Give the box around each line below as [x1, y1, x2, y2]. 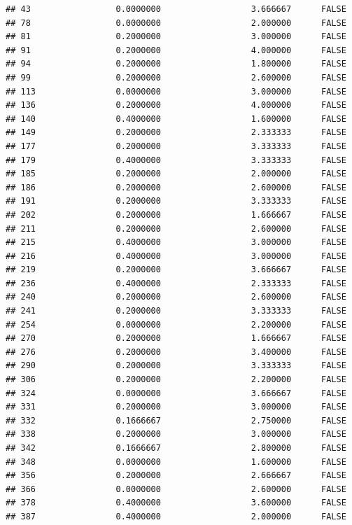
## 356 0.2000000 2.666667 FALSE [6, 470, 346, 481]
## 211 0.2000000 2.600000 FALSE [6, 223, 346, 234]
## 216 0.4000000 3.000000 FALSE [6, 251, 346, 261]
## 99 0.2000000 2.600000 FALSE [6, 72, 346, 83]
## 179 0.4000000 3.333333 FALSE [6, 155, 346, 165]
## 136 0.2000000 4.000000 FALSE [6, 100, 346, 111]
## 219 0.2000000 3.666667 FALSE [6, 265, 346, 275]
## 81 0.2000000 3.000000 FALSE [6, 31, 346, 42]
